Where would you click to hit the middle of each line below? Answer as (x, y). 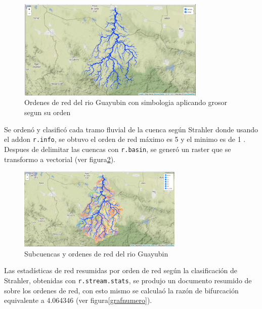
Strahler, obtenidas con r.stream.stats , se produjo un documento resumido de (128, 280)
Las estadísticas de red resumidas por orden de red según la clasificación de (121, 270)
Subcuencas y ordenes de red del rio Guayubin (96, 253)
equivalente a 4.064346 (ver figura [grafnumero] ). (78, 300)
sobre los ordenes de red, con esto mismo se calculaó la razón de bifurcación (121, 290)
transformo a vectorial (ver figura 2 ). (60, 159)
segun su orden (48, 112)
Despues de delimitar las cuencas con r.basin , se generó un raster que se (118, 149)
